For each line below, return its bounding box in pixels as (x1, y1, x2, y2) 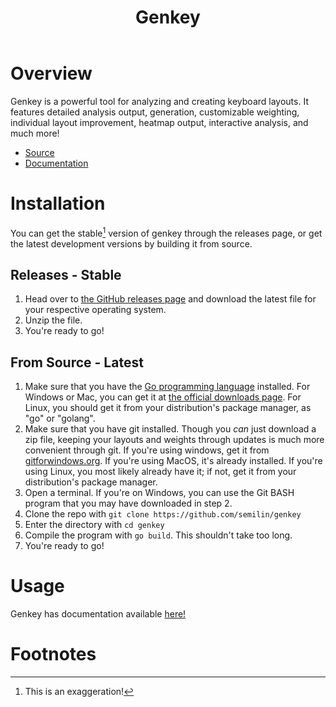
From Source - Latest (10, 354, 144, 371)
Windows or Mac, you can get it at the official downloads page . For (24, 391, 302, 403)
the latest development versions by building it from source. (10, 237, 253, 250)
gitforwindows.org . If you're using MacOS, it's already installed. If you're (24, 455, 323, 467)
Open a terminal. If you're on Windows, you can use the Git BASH (24, 487, 295, 499)
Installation (10, 192, 106, 215)
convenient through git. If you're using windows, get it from (24, 444, 270, 456)
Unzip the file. (24, 314, 83, 326)
